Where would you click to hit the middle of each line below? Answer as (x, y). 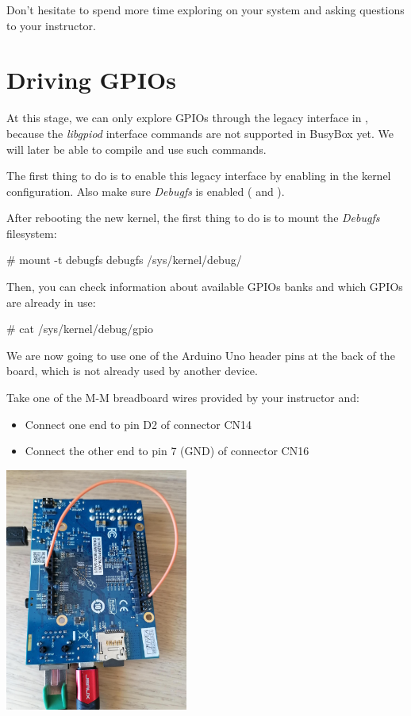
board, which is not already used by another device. (132, 371)
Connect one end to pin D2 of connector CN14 (138, 424)
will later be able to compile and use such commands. (136, 149)
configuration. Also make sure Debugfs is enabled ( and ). (146, 191)
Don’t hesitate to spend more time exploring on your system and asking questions (205, 10)
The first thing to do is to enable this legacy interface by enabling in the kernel (199, 176)
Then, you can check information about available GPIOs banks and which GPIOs (205, 287)
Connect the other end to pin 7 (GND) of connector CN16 (167, 451)
